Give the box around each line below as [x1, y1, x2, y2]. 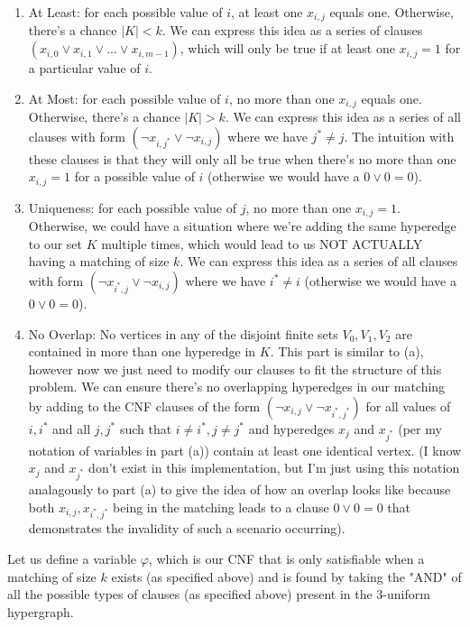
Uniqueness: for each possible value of [28, 198, 236, 217]
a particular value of [28, 59, 141, 78]
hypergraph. [7, 602, 74, 621]
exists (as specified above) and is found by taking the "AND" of [111, 567, 462, 586]
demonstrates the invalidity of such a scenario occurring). [28, 519, 346, 538]
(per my [398, 419, 442, 438]
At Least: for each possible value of [28, 3, 223, 21]
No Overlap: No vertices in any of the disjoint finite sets [28, 324, 338, 343]
